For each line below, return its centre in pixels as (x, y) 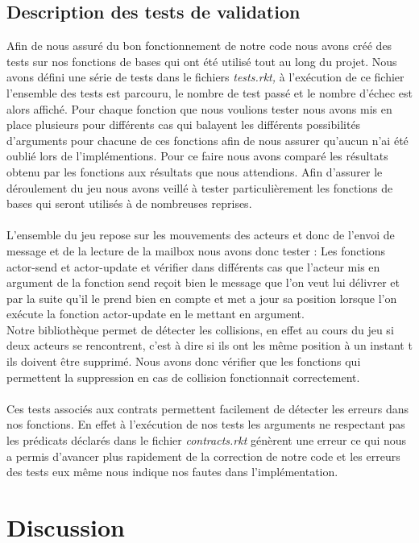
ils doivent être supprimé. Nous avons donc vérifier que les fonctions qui (184, 361)
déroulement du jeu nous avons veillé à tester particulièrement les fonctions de (200, 187)
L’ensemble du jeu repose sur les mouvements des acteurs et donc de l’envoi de (201, 235)
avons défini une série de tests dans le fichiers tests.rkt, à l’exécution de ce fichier (205, 77)
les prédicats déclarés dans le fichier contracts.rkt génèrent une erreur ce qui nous (207, 440)
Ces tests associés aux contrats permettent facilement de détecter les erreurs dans (208, 408)
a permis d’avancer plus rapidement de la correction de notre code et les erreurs (203, 456)
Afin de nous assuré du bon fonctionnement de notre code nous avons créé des (199, 46)
